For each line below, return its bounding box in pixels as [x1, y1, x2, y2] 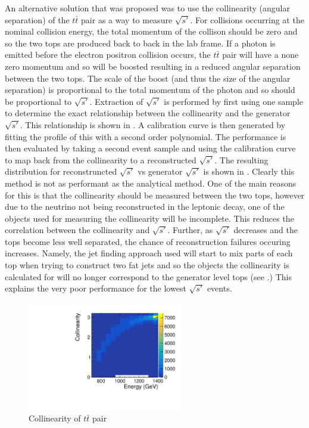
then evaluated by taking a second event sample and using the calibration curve [5, 142, 296, 154]
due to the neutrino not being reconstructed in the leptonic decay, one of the [5, 200, 285, 213]
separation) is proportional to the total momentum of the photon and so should [5, 83, 295, 96]
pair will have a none [222, 48, 299, 61]
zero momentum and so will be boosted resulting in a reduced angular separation [5, 60, 301, 72]
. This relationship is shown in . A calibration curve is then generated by [20, 118, 286, 131]
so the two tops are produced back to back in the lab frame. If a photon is [5, 36, 276, 49]
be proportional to [5, 95, 72, 107]
